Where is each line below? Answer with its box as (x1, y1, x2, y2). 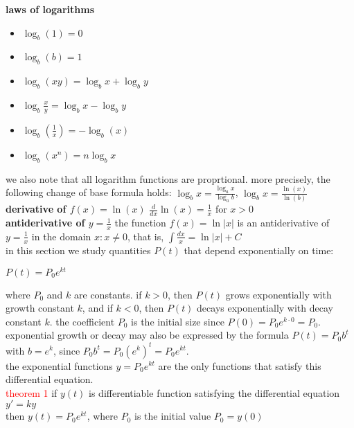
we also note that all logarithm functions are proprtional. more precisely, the (6, 171, 330, 186)
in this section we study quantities (6, 242, 151, 257)
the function (114, 215, 166, 230)
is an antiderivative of (237, 215, 330, 230)
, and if (82, 301, 113, 315)
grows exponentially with (225, 287, 332, 301)
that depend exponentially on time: (184, 242, 334, 257)
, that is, (127, 229, 164, 243)
